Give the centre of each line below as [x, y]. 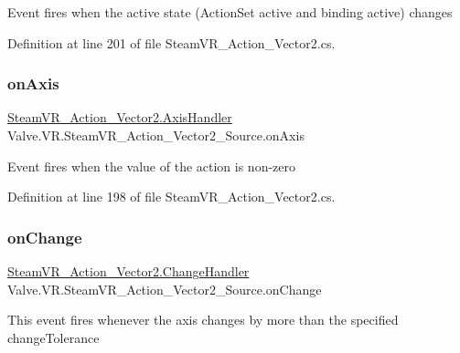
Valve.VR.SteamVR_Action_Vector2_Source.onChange [165, 289]
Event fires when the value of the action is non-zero [152, 166]
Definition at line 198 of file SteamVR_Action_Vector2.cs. [171, 197]
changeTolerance [53, 337]
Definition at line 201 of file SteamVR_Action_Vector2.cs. [171, 42]
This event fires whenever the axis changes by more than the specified [203, 320]
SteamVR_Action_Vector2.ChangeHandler [128, 271]
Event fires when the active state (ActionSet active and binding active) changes [230, 12]
